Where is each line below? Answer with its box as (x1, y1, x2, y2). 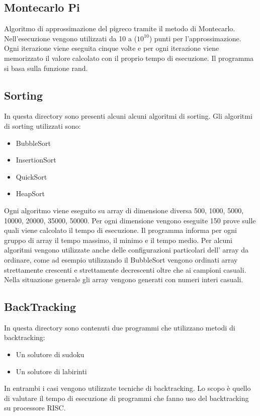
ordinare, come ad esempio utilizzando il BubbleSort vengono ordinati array (4, 254, 238, 265)
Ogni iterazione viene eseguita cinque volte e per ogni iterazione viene (4, 43, 219, 53)
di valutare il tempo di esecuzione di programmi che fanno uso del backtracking (4, 392, 249, 403)
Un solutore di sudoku (16, 349, 84, 360)
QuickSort (16, 171, 47, 182)
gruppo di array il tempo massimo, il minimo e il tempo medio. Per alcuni (4, 234, 232, 245)
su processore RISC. (4, 402, 66, 413)
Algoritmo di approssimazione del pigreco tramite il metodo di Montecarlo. (4, 23, 235, 34)
